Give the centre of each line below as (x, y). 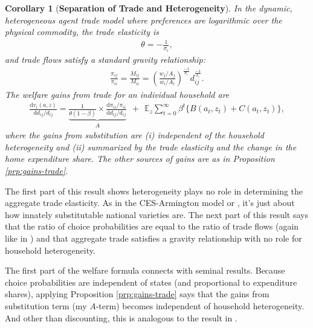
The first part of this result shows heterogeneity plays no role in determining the (154, 191)
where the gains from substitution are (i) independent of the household (134, 135)
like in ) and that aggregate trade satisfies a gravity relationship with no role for (153, 238)
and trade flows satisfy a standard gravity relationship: (105, 59)
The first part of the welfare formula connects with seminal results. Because (145, 270)
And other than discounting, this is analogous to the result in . (121, 317)
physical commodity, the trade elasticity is (82, 32)
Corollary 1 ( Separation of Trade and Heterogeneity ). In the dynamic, (149, 8)
